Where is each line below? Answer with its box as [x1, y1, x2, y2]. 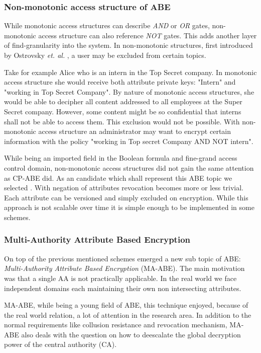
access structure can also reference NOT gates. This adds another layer [38, 30, 257, 40]
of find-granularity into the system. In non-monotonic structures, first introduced [4, 40, 253, 50]
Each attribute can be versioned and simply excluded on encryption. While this [4, 192, 248, 202]
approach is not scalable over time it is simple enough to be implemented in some [4, 202, 254, 213]
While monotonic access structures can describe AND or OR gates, [4, 20, 210, 31]
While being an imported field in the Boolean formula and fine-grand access [4, 153, 237, 163]
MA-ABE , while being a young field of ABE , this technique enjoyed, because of [4, 300, 248, 310]
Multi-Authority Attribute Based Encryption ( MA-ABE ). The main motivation [4, 263, 245, 273]
